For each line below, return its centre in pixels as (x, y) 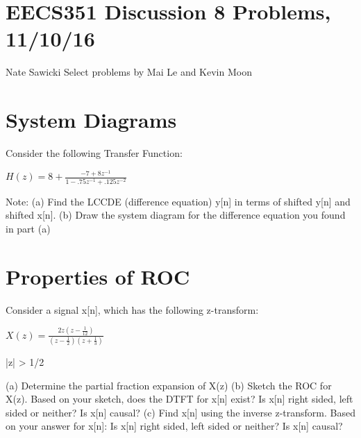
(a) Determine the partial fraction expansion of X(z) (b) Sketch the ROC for (169, 385)
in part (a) (28, 228)
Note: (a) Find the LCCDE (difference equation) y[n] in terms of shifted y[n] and (178, 201)
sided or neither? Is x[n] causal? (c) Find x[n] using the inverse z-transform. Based (180, 412)
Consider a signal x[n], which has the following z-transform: (132, 309)
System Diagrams (91, 120)
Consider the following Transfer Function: (94, 153)
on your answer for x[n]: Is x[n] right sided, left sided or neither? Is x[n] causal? (174, 426)
